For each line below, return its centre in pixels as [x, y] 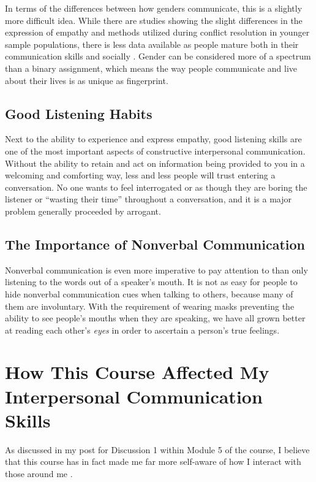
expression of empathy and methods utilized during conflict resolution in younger [157, 32]
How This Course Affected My [137, 372]
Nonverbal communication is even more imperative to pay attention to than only [156, 270]
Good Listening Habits [79, 113]
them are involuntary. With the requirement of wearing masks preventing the [150, 306]
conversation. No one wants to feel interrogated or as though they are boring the [156, 187]
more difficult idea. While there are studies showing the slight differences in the [154, 20]
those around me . [39, 473]
